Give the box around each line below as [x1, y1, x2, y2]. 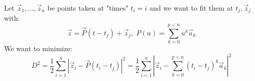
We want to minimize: [4, 43, 72, 54]
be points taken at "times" [47, 3, 129, 13]
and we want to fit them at [149, 3, 233, 13]
